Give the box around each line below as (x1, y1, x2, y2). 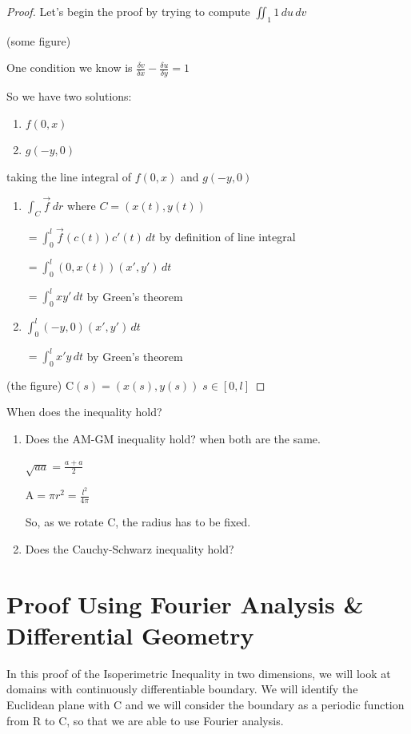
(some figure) (6, 32, 71, 49)
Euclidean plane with (6, 696, 110, 712)
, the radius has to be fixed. (115, 514, 251, 530)
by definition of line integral (159, 228, 296, 244)
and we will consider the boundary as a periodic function (125, 696, 405, 712)
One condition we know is (6, 59, 133, 76)
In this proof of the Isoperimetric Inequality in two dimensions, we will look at (6, 665, 391, 681)
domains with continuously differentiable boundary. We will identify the (6, 680, 358, 697)
